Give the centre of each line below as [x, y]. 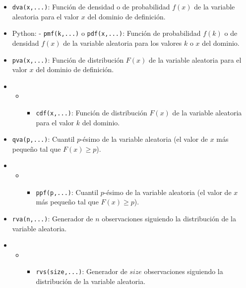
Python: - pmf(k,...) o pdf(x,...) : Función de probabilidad [106, 33]
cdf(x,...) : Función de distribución [92, 112]
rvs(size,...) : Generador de [82, 271]
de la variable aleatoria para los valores [123, 43]
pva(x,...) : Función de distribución [68, 59]
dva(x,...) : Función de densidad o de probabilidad [91, 6]
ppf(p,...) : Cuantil [67, 192]
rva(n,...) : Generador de [53, 218]
